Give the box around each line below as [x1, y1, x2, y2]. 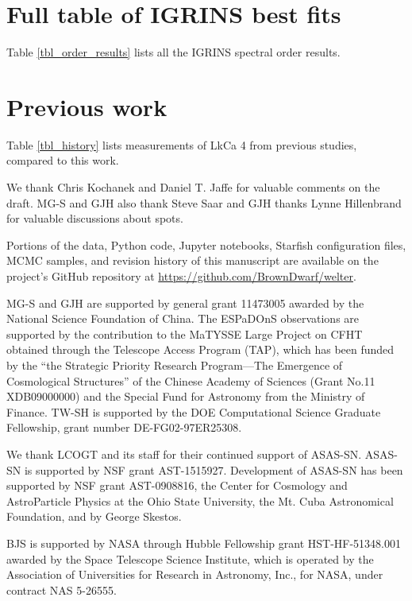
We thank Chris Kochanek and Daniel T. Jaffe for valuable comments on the [6, 179, 380, 196]
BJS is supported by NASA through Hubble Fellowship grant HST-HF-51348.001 [6, 534, 402, 551]
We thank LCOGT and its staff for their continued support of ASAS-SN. [6, 445, 362, 462]
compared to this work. [6, 152, 119, 169]
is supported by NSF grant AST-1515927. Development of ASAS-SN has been [24, 461, 403, 478]
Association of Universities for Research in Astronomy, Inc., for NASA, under [6, 566, 383, 583]
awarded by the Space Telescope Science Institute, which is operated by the [6, 550, 374, 567]
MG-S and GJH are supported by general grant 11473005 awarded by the [6, 294, 364, 311]
